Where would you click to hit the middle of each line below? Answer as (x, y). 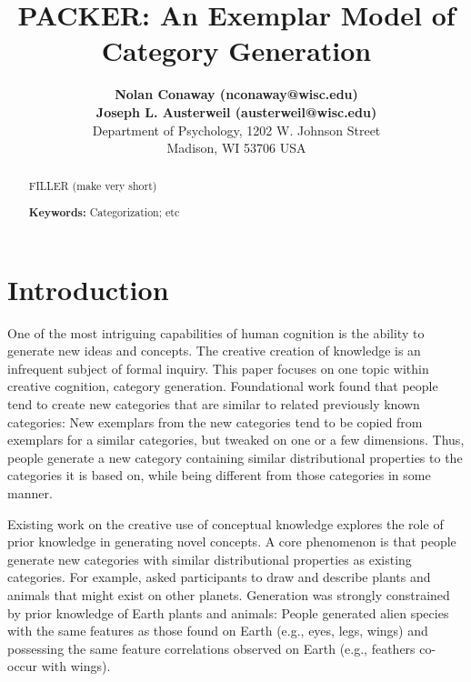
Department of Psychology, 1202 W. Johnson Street (236, 130)
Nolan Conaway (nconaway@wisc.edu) (236, 94)
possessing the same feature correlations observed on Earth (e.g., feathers (211, 648)
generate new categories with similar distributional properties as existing (210, 559)
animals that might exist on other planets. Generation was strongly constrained (229, 594)
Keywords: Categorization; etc (104, 213)
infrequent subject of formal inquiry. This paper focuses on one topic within (218, 368)
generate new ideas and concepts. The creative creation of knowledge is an (214, 351)
